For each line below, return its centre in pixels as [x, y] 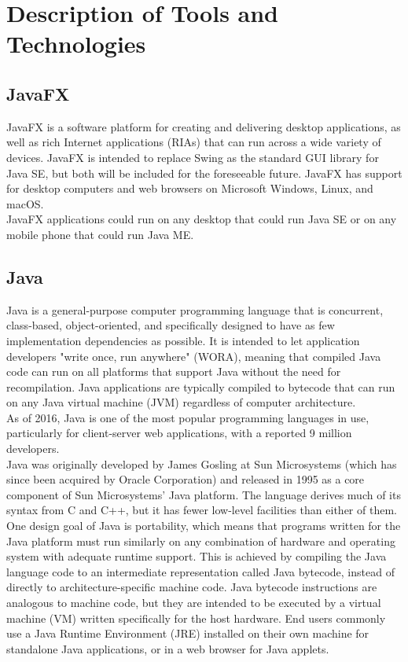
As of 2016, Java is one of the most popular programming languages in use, [188, 417]
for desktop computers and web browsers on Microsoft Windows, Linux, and [190, 188]
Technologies [76, 44]
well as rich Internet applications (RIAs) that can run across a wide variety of [194, 142]
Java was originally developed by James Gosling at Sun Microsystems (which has [202, 463]
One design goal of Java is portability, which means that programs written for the [204, 526]
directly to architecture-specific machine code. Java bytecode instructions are [192, 587]
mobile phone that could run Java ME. [100, 234]
